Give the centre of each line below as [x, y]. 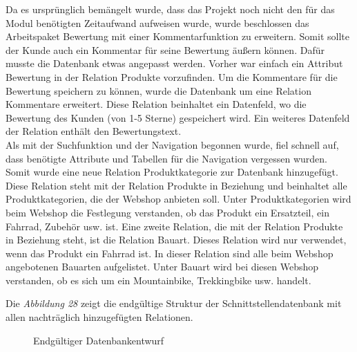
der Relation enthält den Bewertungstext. [94, 131]
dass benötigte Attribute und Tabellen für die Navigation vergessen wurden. [167, 158]
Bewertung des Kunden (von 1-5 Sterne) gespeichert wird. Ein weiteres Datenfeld [178, 117]
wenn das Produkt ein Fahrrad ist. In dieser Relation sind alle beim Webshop [170, 253]
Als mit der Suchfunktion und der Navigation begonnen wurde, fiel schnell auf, [172, 144]
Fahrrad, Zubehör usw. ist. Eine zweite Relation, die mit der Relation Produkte [174, 226]
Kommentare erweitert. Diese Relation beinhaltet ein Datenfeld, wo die [156, 104]
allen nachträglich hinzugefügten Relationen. [99, 317]
